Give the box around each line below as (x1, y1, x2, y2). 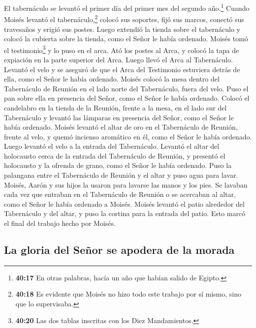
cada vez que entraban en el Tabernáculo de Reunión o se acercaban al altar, (4, 189, 236, 199)
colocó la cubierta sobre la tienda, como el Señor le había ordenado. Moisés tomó (4, 33, 248, 44)
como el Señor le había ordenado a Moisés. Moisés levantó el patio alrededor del (4, 198, 245, 209)
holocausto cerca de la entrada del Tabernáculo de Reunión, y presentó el (4, 150, 225, 161)
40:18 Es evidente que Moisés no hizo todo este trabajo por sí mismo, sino (15, 289, 242, 299)
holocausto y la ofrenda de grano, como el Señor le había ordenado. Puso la (4, 160, 232, 170)
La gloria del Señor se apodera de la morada (4, 242, 235, 257)
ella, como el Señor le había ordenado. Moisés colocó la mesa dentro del (4, 74, 220, 84)
